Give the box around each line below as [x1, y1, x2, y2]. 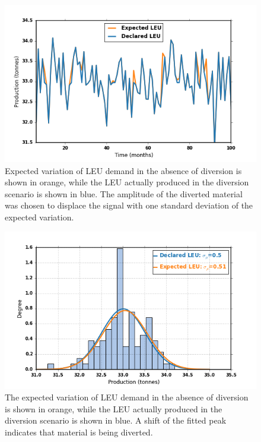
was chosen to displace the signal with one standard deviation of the [5, 199, 253, 211]
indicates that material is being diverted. [5, 425, 153, 438]
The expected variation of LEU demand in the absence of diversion [5, 391, 249, 403]
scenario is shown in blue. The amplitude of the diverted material [5, 187, 243, 200]
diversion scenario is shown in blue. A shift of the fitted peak [5, 414, 227, 427]
